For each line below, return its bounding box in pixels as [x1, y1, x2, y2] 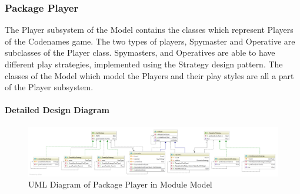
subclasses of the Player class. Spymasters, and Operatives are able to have [5, 46, 275, 59]
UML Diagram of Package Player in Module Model [28, 178, 212, 190]
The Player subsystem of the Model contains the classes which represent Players [5, 23, 294, 36]
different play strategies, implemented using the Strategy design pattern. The [5, 58, 283, 70]
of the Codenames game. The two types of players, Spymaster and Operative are [5, 35, 295, 47]
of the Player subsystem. [5, 81, 94, 93]
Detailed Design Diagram [5, 104, 109, 116]
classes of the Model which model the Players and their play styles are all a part [5, 69, 294, 81]
